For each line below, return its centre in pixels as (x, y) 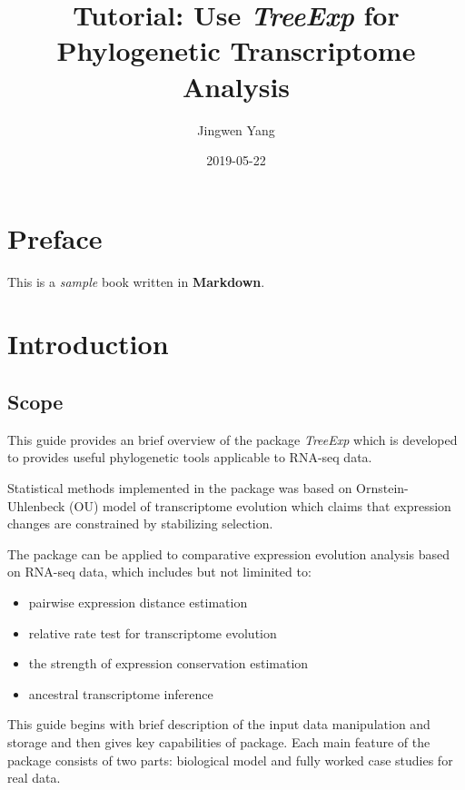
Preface (55, 237)
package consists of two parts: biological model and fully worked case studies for (230, 760)
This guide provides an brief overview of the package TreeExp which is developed (232, 439)
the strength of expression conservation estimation (168, 663)
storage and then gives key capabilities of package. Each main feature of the (219, 741)
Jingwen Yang (236, 129)
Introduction (88, 344)
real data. (34, 778)
